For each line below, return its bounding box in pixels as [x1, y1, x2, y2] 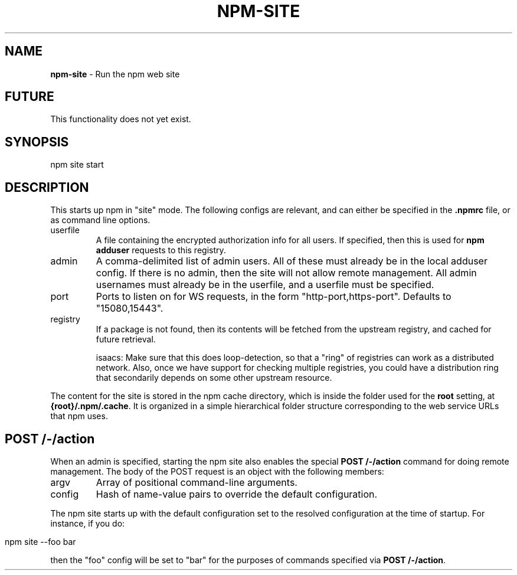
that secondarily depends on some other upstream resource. [96, 373, 332, 383]
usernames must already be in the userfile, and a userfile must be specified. [96, 279, 434, 291]
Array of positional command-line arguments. [96, 476, 297, 488]
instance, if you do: [50, 518, 125, 528]
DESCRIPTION [5, 179, 89, 195]
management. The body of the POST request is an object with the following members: [50, 466, 384, 476]
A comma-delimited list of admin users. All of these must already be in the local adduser [96, 255, 487, 267]
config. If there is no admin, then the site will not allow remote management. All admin [96, 267, 477, 279]
